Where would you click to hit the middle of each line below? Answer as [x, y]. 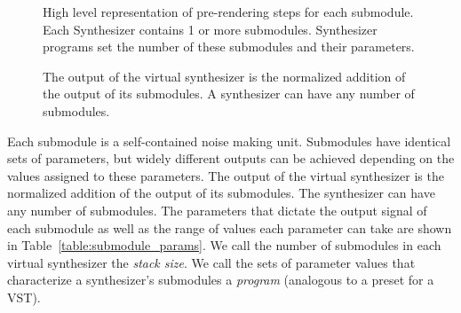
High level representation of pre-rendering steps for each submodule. [228, 12]
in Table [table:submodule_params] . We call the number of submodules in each [224, 245]
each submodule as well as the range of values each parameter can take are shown [230, 227]
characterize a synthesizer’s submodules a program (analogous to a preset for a [221, 280]
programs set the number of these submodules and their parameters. [229, 47]
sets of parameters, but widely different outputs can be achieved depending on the [231, 158]
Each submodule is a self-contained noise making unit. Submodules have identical [229, 141]
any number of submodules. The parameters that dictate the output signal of [217, 210]
